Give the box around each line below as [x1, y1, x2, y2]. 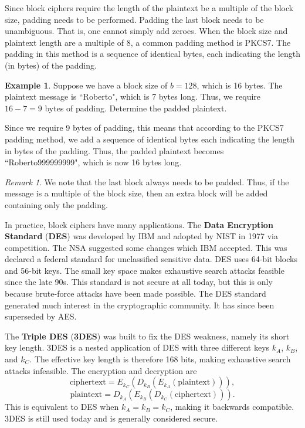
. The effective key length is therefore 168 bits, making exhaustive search [29, 353, 291, 365]
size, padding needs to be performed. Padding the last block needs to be [5, 13, 264, 25]
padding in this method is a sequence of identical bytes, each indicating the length [5, 47, 300, 60]
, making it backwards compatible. [170, 400, 294, 413]
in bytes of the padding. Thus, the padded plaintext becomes [5, 144, 224, 157]
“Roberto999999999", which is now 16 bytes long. [5, 156, 182, 168]
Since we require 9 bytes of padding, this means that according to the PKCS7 [5, 121, 284, 134]
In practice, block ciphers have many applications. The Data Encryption [5, 218, 273, 230]
